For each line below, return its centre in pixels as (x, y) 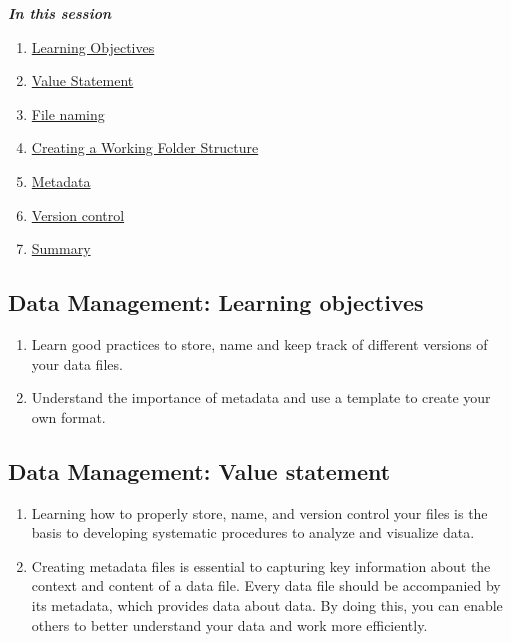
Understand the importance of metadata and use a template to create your (261, 397)
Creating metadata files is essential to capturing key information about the (261, 565)
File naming (68, 113)
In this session (60, 13)
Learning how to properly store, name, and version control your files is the (259, 512)
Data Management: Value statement (199, 470)
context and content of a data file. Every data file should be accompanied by (266, 585)
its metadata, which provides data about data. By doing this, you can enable (267, 604)
